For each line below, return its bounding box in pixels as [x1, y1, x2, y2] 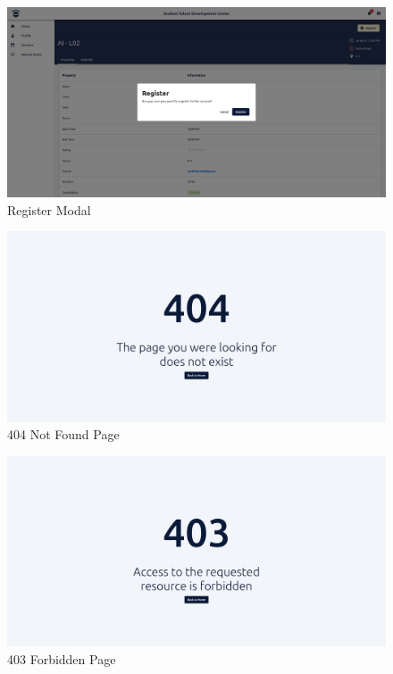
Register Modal [7, 200, 91, 219]
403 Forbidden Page [7, 649, 116, 668]
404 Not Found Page [7, 425, 120, 444]
